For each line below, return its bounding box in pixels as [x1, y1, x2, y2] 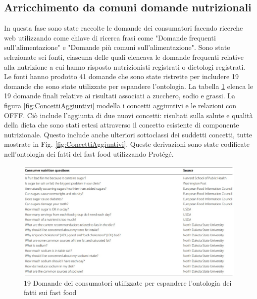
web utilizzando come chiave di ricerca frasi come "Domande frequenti [4, 32, 216, 43]
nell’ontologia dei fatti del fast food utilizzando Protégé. [4, 148, 174, 159]
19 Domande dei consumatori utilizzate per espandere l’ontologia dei [24, 277, 232, 288]
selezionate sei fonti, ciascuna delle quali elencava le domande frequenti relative [4, 51, 244, 62]
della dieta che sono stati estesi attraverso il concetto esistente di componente [4, 120, 239, 130]
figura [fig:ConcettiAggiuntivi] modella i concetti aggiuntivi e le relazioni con [4, 100, 237, 110]
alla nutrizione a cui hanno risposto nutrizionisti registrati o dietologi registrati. [4, 61, 246, 72]
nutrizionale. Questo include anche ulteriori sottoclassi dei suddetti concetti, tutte [4, 129, 253, 139]
